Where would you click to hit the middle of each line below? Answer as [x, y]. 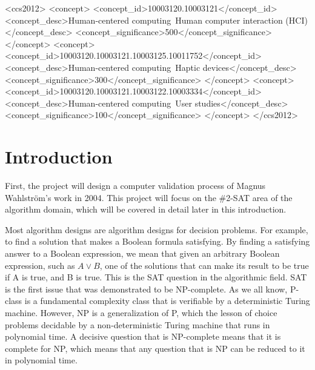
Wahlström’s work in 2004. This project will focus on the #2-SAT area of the [149, 197]
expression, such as [40, 265]
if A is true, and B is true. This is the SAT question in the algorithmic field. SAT [156, 277]
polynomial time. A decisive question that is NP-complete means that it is [143, 336]
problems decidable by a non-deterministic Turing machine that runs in [138, 324]
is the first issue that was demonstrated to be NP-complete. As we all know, [146, 289]
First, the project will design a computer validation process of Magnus [135, 186]
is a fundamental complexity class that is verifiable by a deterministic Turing [167, 301]
